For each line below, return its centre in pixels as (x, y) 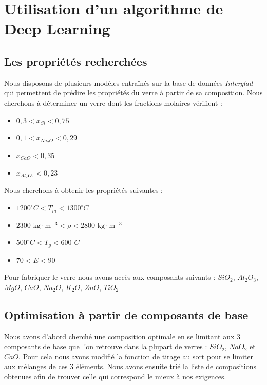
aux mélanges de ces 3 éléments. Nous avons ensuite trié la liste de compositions (130, 366)
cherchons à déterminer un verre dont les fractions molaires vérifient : (113, 102)
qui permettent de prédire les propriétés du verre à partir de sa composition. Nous (133, 93)
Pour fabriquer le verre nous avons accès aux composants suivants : (110, 277)
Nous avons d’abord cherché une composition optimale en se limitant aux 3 (122, 336)
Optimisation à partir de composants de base (126, 314)
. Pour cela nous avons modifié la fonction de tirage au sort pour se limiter (136, 356)
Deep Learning (57, 28)
